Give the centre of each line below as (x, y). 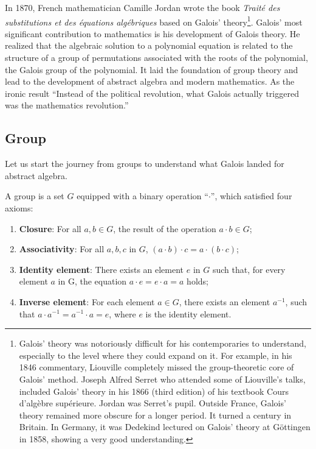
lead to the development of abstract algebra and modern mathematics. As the (150, 81)
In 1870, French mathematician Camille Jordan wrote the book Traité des (143, 7)
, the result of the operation (165, 228)
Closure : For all (50, 228)
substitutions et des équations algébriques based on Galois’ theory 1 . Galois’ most (154, 21)
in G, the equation (92, 281)
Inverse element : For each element (87, 301)
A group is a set (35, 196)
